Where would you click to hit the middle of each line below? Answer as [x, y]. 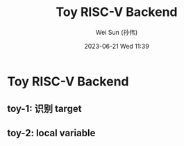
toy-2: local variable [51, 133]
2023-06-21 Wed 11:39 [117, 46]
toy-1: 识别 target [44, 109]
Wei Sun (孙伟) [117, 32]
